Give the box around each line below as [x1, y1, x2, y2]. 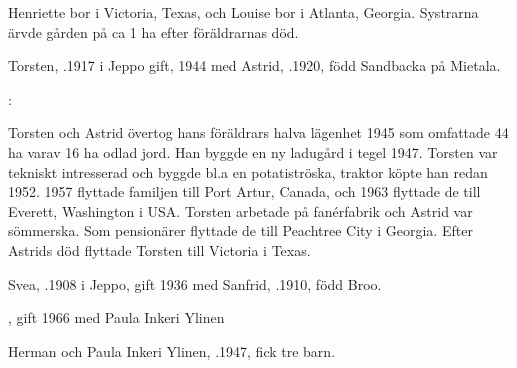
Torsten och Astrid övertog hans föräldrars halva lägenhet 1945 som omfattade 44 [8, 122, 509, 143]
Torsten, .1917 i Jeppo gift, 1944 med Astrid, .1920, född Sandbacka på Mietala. [8, 55, 501, 76]
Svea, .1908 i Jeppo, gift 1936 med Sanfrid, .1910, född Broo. [8, 273, 382, 294]
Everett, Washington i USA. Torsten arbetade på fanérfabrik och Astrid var [8, 200, 473, 221]
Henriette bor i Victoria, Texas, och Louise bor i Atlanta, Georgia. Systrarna [8, 2, 479, 22]
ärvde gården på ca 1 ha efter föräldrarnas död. [8, 21, 299, 42]
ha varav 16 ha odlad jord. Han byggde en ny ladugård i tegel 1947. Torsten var [8, 141, 498, 162]
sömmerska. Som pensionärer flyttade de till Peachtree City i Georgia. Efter [8, 220, 473, 241]
